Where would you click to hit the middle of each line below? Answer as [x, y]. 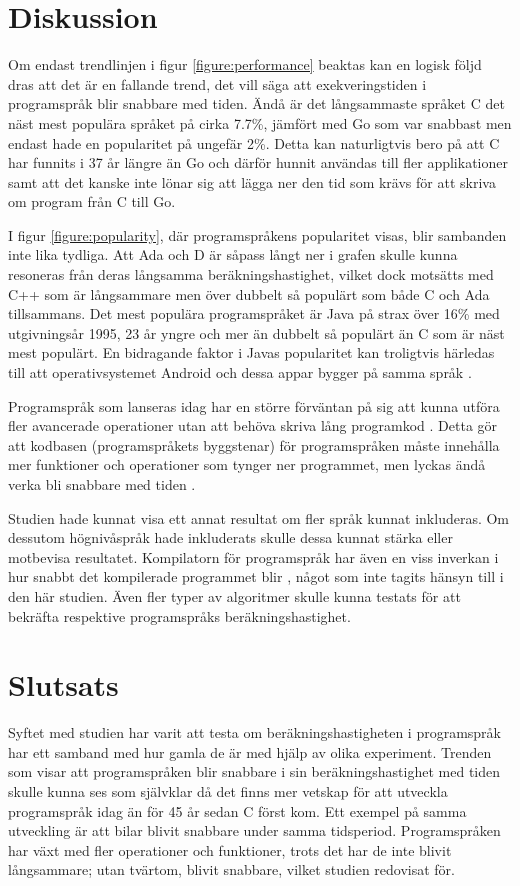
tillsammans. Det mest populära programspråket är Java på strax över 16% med [254, 313]
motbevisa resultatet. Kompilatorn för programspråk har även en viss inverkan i [253, 556]
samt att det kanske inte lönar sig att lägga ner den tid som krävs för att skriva [252, 181]
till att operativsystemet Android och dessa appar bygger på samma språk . [240, 372]
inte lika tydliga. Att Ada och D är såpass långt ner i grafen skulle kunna [233, 254]
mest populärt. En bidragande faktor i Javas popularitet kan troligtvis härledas [251, 352]
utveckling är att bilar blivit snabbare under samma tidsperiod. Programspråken [254, 830]
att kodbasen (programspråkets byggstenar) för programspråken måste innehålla [254, 444]
